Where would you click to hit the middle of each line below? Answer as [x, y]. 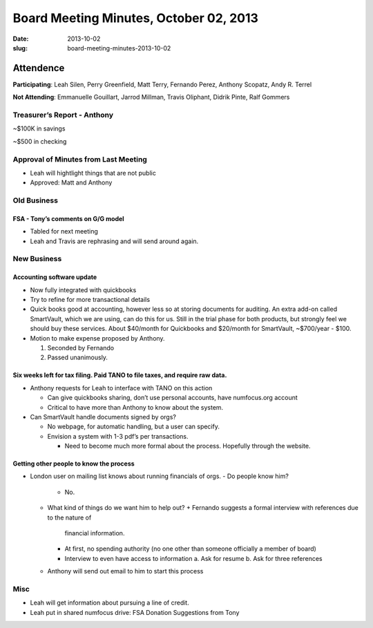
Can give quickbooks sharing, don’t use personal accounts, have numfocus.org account [173, 398]
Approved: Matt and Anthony [71, 182]
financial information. [95, 533]
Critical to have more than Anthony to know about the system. [135, 407]
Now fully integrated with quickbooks [83, 289]
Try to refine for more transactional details [90, 299]
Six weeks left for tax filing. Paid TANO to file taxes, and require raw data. [120, 375]
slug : [20, 48]
